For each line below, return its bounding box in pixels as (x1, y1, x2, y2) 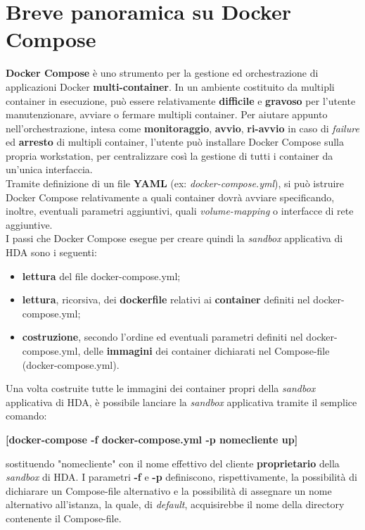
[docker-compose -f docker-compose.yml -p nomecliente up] (6, 431, 298, 446)
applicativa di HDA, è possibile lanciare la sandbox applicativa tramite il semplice (6, 394, 357, 409)
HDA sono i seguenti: (6, 245, 97, 260)
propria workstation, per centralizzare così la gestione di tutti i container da (6, 148, 333, 163)
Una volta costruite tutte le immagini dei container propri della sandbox (6, 381, 316, 396)
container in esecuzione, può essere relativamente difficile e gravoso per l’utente (6, 93, 356, 108)
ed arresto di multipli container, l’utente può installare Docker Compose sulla (6, 134, 344, 149)
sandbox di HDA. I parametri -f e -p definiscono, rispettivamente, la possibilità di (6, 469, 357, 484)
